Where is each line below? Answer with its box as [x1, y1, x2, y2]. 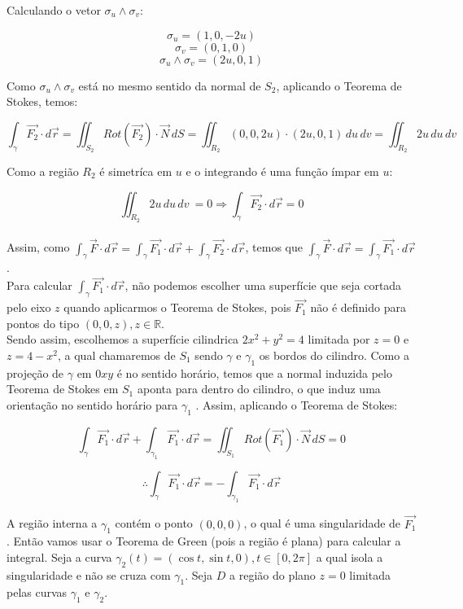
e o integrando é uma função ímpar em [186, 162, 379, 179]
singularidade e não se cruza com [7, 566, 171, 583]
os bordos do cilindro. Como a [259, 347, 409, 363]
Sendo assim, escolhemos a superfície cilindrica [7, 331, 239, 348]
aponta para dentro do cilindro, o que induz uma [137, 380, 381, 397]
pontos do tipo [7, 314, 80, 331]
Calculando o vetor [7, 2, 101, 18]
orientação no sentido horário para [7, 396, 178, 413]
